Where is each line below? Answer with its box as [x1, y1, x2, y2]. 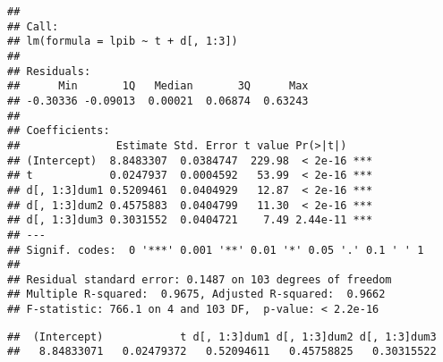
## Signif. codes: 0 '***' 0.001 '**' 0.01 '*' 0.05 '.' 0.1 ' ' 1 [7, 243, 424, 257]
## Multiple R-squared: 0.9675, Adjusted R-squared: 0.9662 [7, 288, 386, 301]
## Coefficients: [7, 124, 110, 138]
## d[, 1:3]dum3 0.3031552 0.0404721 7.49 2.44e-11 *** [7, 214, 373, 227]
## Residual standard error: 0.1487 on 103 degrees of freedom [7, 273, 392, 286]
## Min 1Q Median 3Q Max [7, 80, 309, 93]
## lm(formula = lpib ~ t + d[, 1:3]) [7, 35, 238, 48]
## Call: [7, 20, 59, 33]
